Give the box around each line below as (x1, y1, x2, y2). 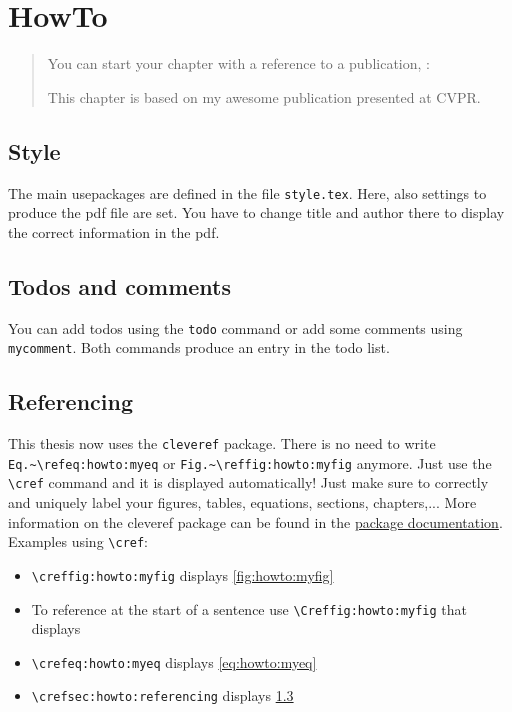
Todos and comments (8, 270, 231, 301)
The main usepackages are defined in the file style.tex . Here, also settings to (8, 182, 487, 203)
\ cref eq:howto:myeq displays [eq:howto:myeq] (31, 651, 317, 672)
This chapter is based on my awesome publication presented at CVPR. (47, 86, 481, 107)
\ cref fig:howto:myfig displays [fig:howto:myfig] (31, 564, 334, 585)
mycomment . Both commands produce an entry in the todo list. (8, 337, 390, 358)
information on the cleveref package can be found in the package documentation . (8, 511, 503, 532)
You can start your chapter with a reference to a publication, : (47, 53, 430, 74)
